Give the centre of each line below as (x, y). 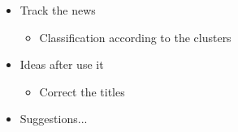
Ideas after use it (62, 64)
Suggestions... (54, 119)
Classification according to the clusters (135, 37)
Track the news (58, 10)
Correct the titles (82, 91)
